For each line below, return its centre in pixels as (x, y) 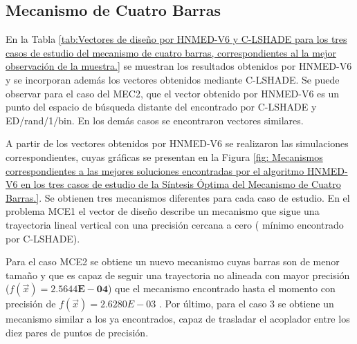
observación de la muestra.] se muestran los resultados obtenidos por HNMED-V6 (179, 66)
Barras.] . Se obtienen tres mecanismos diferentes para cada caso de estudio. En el (178, 197)
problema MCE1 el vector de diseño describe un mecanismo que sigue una (163, 211)
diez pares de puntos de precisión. (77, 332)
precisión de (31, 304)
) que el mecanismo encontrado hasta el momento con (221, 288)
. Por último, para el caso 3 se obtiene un (246, 304)
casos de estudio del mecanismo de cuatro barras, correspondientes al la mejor (171, 52)
